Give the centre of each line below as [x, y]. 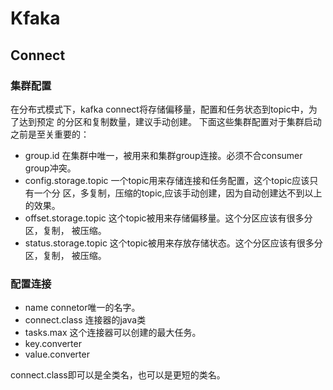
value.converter [57, 354]
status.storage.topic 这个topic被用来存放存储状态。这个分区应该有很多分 [173, 243]
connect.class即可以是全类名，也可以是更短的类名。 [118, 375]
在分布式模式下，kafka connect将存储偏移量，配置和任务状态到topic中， [159, 109]
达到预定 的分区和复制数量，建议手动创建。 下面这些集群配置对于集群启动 [170, 121]
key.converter [53, 344]
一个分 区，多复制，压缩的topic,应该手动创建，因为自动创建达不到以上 [178, 193]
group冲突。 [50, 168]
